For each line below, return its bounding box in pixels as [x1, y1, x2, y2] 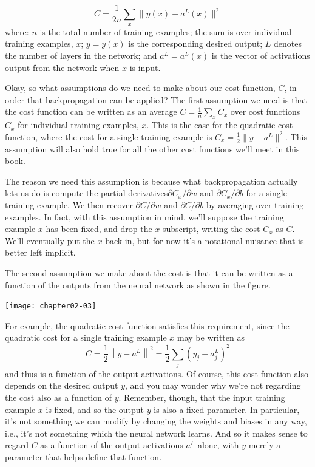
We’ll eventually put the [5, 234, 95, 247]
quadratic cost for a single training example [5, 331, 167, 344]
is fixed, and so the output [46, 403, 144, 415]
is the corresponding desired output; [128, 37, 263, 50]
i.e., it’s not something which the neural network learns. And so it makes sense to [5, 426, 308, 439]
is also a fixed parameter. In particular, [154, 403, 300, 415]
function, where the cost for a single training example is [5, 130, 212, 143]
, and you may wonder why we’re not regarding [125, 379, 301, 392]
